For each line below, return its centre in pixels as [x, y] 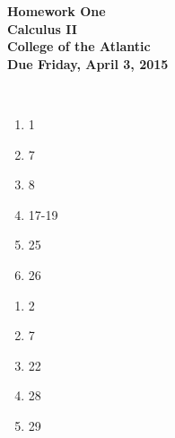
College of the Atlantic [79, 46]
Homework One [57, 11]
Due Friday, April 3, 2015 [88, 63]
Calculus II [42, 28]
